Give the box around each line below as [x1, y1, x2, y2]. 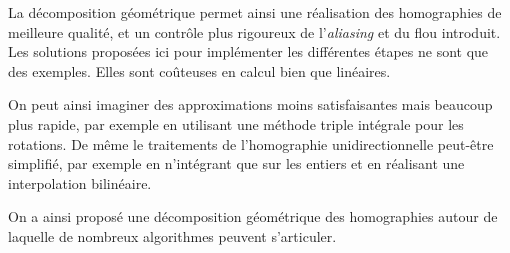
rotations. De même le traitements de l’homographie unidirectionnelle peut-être [8, 133, 494, 154]
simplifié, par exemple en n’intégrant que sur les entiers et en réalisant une [8, 153, 465, 174]
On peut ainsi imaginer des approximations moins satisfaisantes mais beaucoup [8, 94, 493, 115]
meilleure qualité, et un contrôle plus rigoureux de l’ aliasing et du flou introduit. [8, 21, 501, 42]
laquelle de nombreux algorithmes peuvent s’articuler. [8, 225, 337, 246]
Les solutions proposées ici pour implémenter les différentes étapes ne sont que [8, 41, 489, 62]
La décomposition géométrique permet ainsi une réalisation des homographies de [8, 2, 502, 22]
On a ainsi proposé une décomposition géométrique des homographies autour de [8, 206, 498, 227]
